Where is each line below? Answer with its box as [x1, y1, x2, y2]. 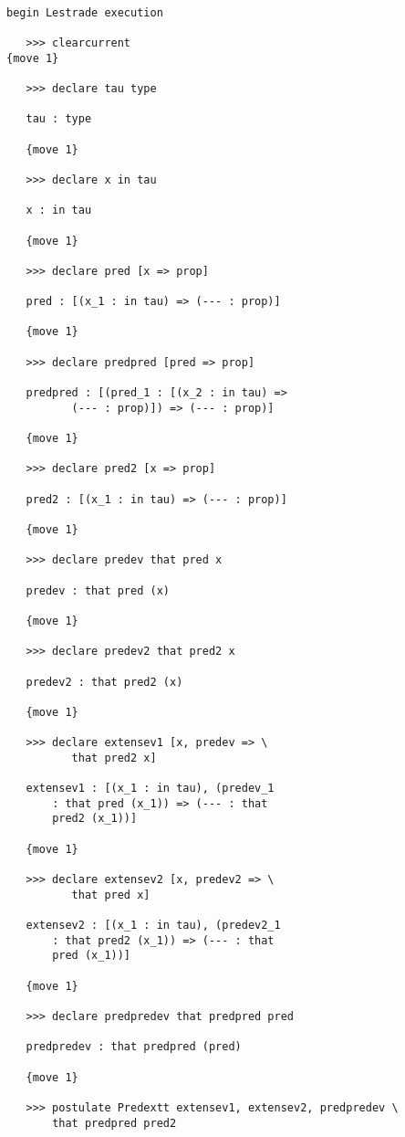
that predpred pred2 [52, 1116, 177, 1130]
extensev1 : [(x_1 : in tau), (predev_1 [26, 782, 275, 795]
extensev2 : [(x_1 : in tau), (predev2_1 [26, 919, 281, 932]
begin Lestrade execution [6, 5, 163, 19]
